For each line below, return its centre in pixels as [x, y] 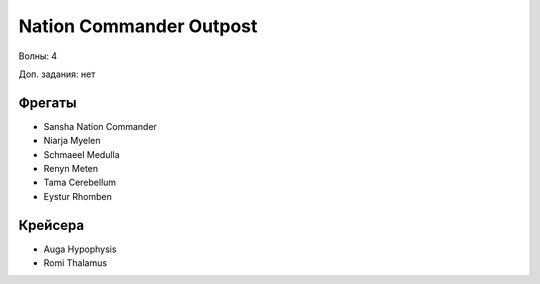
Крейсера [51, 225]
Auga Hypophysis [80, 249]
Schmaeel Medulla [81, 154]
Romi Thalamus [75, 263]
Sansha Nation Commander [100, 126]
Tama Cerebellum [80, 182]
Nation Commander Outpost [138, 26]
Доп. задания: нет [57, 74]
